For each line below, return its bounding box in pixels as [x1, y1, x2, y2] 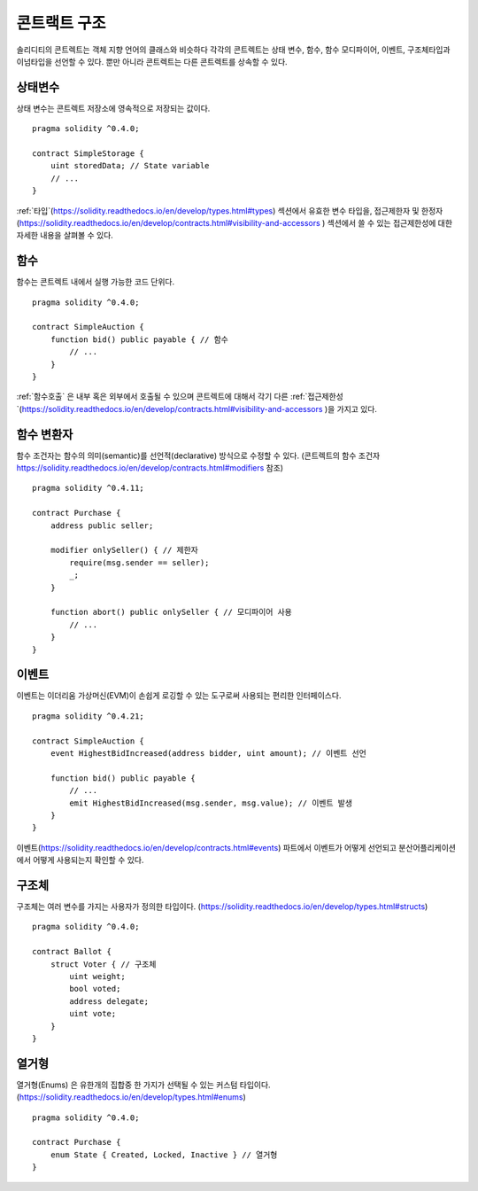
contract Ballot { [32, 946, 112, 957]
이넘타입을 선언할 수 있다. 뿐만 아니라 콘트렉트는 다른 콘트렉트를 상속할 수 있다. [16, 56, 288, 66]
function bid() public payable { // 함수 [50, 334, 229, 345]
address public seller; [50, 520, 154, 531]
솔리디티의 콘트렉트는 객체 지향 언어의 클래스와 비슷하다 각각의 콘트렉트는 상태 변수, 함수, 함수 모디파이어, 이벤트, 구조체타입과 [16, 44, 451, 55]
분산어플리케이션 [398, 842, 456, 852]
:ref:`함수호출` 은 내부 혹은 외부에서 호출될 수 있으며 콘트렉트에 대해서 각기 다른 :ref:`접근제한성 [16, 391, 344, 402]
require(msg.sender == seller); [69, 557, 210, 567]
